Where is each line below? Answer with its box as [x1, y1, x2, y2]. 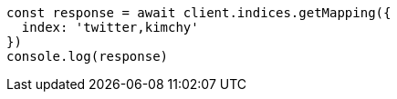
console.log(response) [6, 49, 169, 64]
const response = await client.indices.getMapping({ [6, 5, 392, 20]
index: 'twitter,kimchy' [21, 20, 199, 35]
